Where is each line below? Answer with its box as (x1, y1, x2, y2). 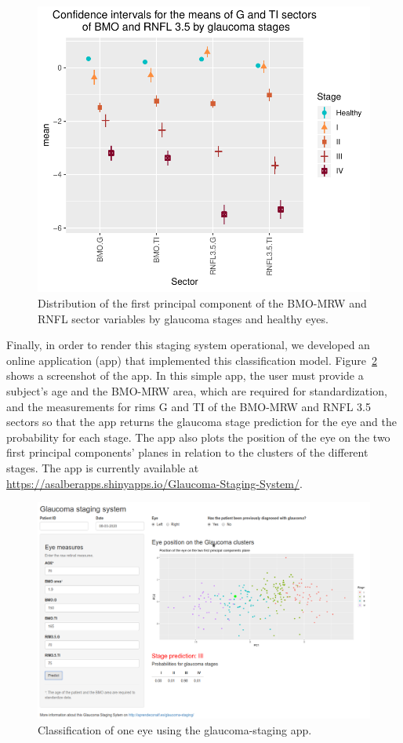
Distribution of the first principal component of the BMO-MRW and (38, 294, 367, 311)
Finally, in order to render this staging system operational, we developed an (6, 337, 370, 353)
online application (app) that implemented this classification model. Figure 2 (6, 351, 378, 368)
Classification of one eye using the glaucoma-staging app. (38, 721, 312, 738)
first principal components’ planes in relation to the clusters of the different (6, 444, 369, 461)
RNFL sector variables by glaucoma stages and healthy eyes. (38, 310, 329, 326)
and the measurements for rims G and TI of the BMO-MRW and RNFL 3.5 (6, 398, 371, 414)
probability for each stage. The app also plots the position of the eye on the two (6, 428, 390, 445)
